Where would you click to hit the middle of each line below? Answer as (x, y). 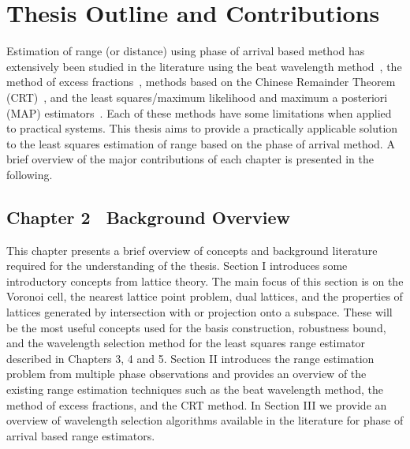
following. (30, 174)
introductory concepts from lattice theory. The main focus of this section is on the (205, 281)
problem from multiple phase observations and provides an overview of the (186, 374)
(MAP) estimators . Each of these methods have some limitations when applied (199, 112)
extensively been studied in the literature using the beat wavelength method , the (204, 66)
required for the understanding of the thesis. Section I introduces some (177, 266)
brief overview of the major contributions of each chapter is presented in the (190, 159)
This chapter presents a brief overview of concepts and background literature (192, 250)
